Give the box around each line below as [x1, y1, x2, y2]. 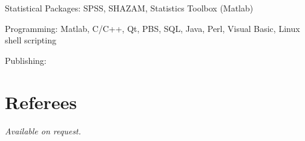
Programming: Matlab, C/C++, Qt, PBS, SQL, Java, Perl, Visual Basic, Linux [5, 22, 300, 34]
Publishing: [5, 54, 47, 66]
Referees [5, 89, 77, 114]
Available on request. [5, 124, 81, 137]
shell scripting [5, 34, 56, 46]
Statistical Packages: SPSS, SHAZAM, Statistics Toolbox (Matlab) [5, 2, 254, 14]
